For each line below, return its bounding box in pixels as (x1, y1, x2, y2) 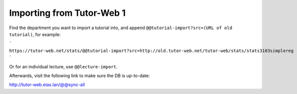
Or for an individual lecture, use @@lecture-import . (9, 63, 118, 69)
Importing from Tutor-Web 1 (9, 7, 126, 18)
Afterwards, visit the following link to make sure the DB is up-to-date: (9, 72, 150, 79)
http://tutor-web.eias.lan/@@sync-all (9, 82, 85, 88)
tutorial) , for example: (9, 31, 61, 37)
